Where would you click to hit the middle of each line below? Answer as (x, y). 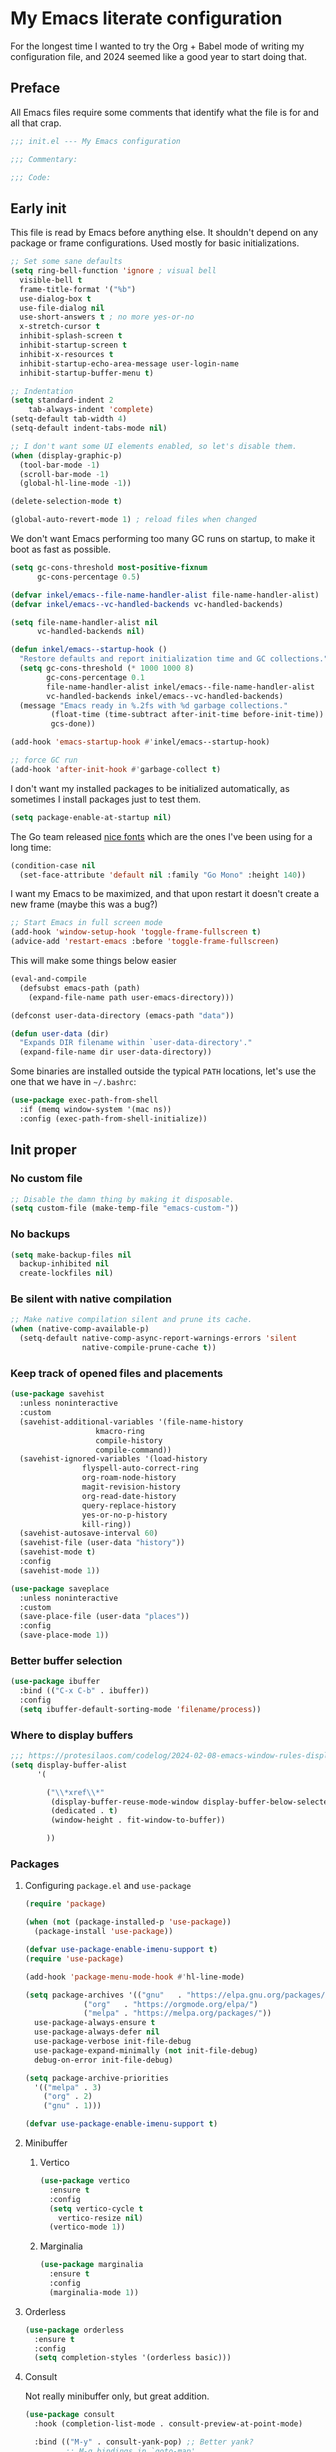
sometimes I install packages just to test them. (106, 799)
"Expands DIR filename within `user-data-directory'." (136, 1043)
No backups (40, 1234)
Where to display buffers (72, 1735)
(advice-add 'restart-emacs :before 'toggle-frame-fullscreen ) (145, 942)
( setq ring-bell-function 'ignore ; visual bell (113, 271)
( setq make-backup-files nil (71, 1255)
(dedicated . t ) (84, 1811)
